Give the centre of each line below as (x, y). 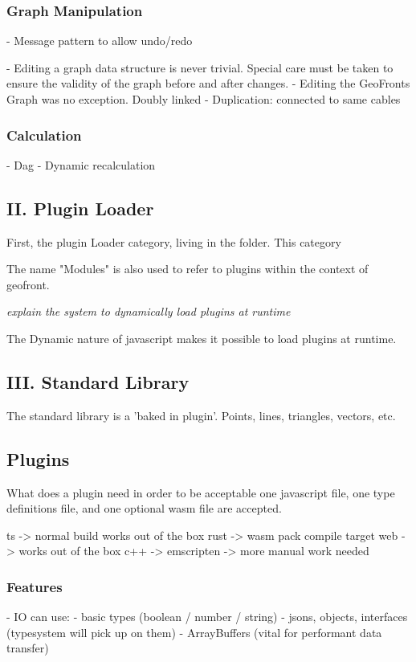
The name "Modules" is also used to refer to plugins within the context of (188, 269)
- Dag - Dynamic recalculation (81, 164)
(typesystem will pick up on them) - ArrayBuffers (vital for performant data (194, 632)
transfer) (28, 648)
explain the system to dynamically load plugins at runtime (149, 311)
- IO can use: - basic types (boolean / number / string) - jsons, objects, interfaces (207, 617)
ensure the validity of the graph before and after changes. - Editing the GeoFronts (208, 83)
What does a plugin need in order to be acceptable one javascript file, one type (201, 492)
